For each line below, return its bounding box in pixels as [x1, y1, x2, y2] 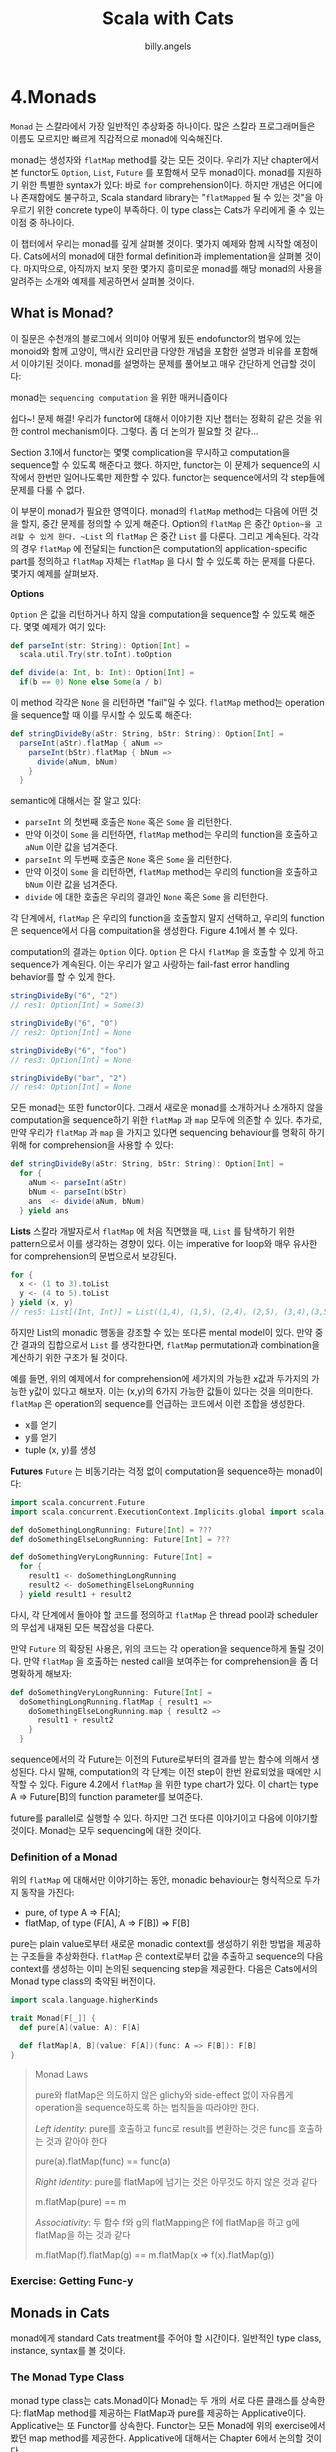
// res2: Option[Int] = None [10, 1027, 132, 1037]
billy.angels [144, 40, 192, 52]
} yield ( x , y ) [10, 1298, 74, 1308]
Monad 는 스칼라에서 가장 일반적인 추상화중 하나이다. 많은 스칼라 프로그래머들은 [10, 120, 316, 132]
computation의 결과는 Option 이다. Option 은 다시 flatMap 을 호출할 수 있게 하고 [10, 946, 325, 958]
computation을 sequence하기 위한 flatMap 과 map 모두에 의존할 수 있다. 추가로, [10, 1114, 323, 1126]
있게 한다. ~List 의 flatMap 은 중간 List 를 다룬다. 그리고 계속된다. [39, 530, 301, 542]
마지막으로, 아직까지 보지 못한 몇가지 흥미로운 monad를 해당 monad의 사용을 [23, 262, 323, 274]
